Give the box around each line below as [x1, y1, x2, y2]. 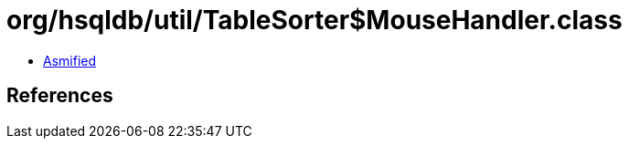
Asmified [43, 52, 97, 68]
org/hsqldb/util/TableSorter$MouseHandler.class [6, 5, 623, 36]
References [6, 84, 113, 108]
